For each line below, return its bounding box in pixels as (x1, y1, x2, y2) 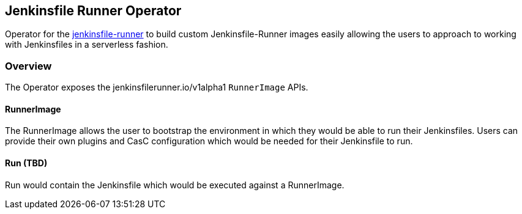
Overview (5, 59, 52, 72)
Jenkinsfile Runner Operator (5, 3, 182, 18)
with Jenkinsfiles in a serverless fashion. (5, 39, 168, 50)
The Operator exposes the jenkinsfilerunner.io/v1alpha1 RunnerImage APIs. (5, 82, 308, 93)
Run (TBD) (5, 158, 48, 168)
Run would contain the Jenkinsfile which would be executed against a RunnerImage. (5, 179, 345, 190)
